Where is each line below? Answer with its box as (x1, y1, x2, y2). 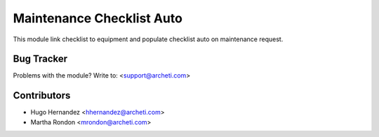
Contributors (13, 89, 71, 101)
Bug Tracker (13, 53, 68, 65)
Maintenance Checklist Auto (13, 10, 182, 26)
